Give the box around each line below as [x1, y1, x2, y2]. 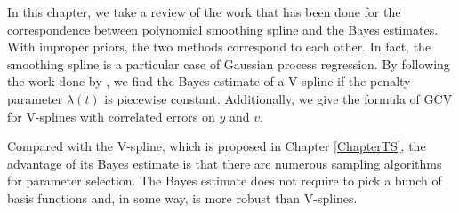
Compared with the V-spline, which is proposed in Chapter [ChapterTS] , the [7, 137, 426, 155]
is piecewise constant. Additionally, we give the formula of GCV [104, 89, 453, 107]
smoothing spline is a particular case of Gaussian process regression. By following [7, 54, 450, 73]
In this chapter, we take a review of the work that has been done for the [7, 3, 401, 20]
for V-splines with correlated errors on [7, 106, 215, 125]
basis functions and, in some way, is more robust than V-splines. [7, 188, 358, 207]
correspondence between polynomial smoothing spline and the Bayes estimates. [7, 20, 439, 38]
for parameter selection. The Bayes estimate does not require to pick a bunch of [7, 171, 442, 190]
